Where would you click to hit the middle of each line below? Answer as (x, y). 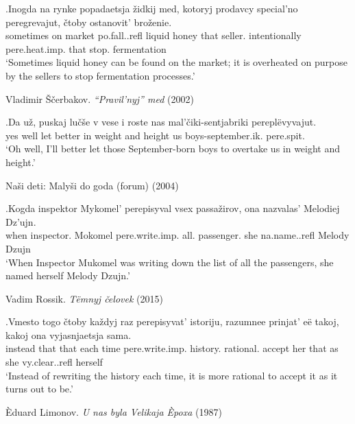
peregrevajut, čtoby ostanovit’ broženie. (89, 22)
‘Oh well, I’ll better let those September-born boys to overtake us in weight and (173, 149)
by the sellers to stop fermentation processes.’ (100, 75)
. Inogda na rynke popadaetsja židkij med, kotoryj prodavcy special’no (152, 8)
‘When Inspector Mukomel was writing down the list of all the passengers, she (170, 262)
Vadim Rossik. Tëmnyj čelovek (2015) (84, 298)
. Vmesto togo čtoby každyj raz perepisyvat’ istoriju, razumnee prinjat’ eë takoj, (172, 321)
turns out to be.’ (39, 389)
